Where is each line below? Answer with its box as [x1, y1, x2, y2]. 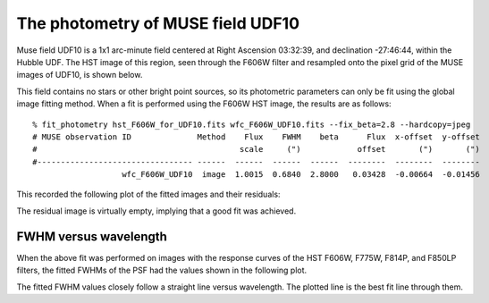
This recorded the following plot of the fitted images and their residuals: [16, 189, 281, 200]
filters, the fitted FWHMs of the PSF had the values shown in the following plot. [16, 265, 308, 276]
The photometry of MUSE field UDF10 [16, 13, 299, 33]
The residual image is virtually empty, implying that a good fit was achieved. [16, 206, 297, 216]
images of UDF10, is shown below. [16, 70, 143, 80]
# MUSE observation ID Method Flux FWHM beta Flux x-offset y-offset [32, 131, 480, 142]
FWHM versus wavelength [16, 229, 167, 244]
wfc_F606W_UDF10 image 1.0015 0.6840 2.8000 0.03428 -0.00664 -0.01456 [122, 170, 480, 180]
